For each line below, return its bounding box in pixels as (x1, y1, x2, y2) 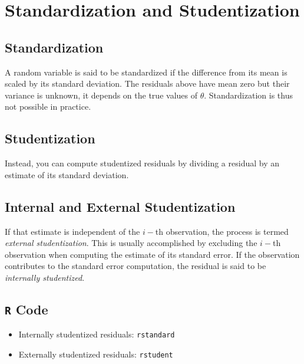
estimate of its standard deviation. (5, 168, 129, 181)
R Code (5, 300, 48, 318)
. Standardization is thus (204, 88, 293, 101)
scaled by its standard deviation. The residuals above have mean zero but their (5, 77, 290, 90)
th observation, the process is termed (155, 225, 289, 237)
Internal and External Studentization (5, 197, 236, 215)
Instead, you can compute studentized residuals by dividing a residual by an (5, 157, 279, 169)
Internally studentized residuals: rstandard (18, 328, 175, 340)
